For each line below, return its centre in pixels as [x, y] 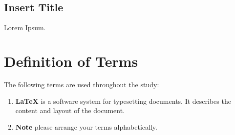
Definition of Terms [71, 61]
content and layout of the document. [70, 110]
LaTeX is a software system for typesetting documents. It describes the [123, 101]
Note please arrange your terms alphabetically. [86, 126]
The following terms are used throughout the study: [82, 84]
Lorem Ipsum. [25, 28]
